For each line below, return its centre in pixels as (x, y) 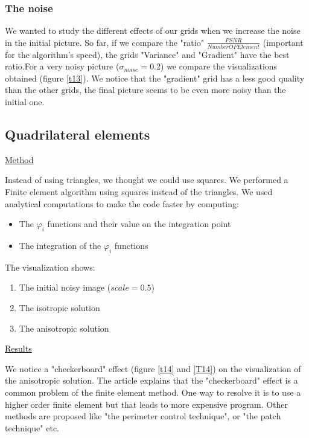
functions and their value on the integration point (139, 224)
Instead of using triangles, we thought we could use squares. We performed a (147, 180)
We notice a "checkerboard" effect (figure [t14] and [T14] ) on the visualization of (153, 368)
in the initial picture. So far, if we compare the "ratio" (104, 42)
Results (18, 348)
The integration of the (60, 245)
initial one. (25, 102)
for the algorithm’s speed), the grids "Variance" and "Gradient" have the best (147, 54)
